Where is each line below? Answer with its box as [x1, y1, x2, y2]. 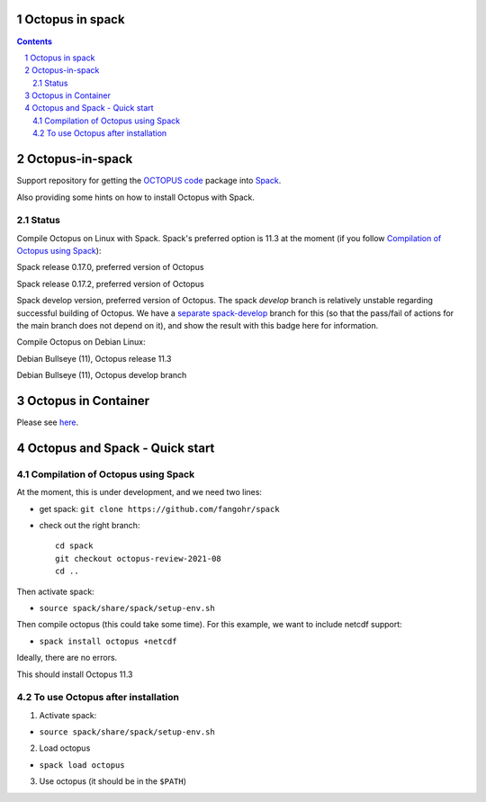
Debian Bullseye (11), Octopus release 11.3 [16, 353, 172, 364]
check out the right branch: [39, 520, 140, 531]
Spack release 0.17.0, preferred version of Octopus [16, 262, 204, 273]
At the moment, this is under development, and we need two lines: [16, 487, 263, 498]
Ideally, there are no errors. [16, 653, 118, 663]
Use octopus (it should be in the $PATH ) [39, 776, 187, 787]
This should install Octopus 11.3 [16, 669, 133, 680]
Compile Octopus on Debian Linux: [16, 337, 146, 347]
